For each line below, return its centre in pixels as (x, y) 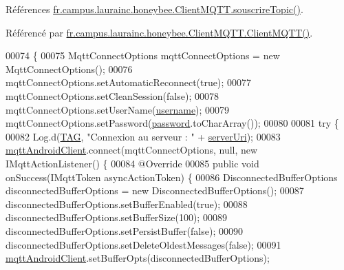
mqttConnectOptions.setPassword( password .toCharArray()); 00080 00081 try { (172, 123)
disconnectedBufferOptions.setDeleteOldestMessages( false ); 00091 (143, 244)
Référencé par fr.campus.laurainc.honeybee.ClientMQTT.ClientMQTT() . (159, 32)
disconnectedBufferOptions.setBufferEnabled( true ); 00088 (127, 204)
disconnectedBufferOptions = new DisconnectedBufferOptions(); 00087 (155, 190)
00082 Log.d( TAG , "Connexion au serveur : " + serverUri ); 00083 (143, 136)
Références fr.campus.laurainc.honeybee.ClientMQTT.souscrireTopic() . (154, 9)
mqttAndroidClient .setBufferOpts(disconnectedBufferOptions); (138, 258)
